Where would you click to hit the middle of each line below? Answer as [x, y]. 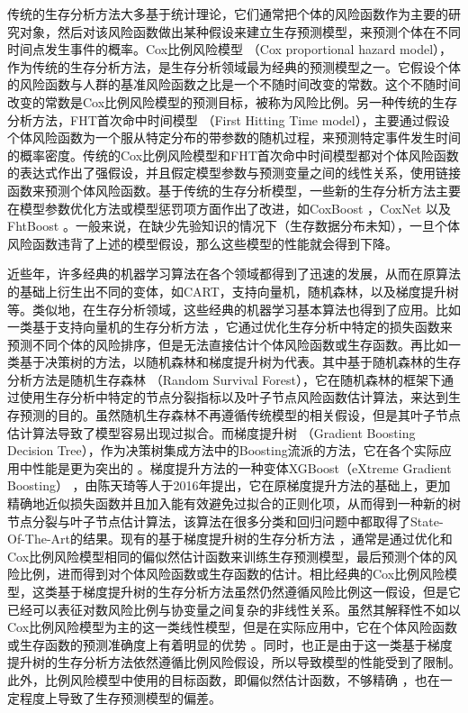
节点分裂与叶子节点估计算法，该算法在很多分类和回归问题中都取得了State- [225, 521]
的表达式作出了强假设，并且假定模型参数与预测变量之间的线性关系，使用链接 [234, 173]
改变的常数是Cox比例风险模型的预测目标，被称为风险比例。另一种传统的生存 [233, 101]
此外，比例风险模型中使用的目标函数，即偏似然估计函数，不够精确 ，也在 [224, 679]
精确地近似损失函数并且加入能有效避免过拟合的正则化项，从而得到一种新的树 [234, 503]
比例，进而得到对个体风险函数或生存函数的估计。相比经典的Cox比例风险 [232, 574]
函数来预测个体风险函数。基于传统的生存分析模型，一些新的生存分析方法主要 [234, 190]
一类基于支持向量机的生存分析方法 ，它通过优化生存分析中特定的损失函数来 [230, 327]
